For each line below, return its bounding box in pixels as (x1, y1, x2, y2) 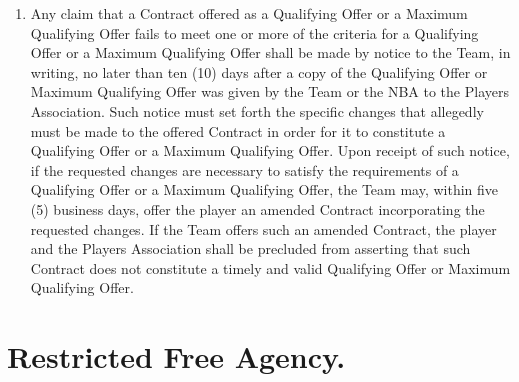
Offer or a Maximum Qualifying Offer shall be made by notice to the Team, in (30, 42, 511, 63)
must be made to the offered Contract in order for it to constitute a (30, 120, 446, 141)
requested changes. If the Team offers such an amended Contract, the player (30, 218, 497, 239)
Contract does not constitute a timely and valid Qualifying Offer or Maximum (30, 257, 511, 278)
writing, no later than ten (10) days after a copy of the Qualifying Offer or (30, 61, 488, 82)
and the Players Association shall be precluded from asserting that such (30, 238, 471, 259)
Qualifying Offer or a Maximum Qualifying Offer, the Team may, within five (30, 179, 499, 200)
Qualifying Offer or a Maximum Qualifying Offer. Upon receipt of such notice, (30, 140, 510, 161)
